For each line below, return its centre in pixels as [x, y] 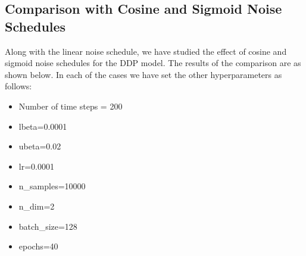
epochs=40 [38, 246]
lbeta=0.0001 [43, 126]
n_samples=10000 [52, 186]
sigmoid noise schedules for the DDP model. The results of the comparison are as [153, 63]
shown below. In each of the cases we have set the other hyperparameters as [143, 74]
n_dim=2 [37, 206]
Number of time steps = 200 [71, 106]
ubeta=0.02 [40, 146]
